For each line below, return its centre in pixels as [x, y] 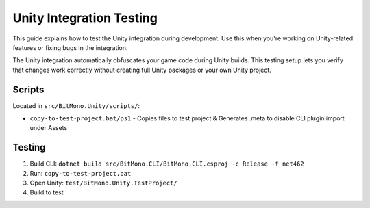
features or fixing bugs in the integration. [70, 47]
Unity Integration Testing [85, 18]
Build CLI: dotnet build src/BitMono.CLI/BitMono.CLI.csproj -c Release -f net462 [167, 164]
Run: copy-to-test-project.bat [81, 173]
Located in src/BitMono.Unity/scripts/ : [76, 105]
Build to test [47, 192]
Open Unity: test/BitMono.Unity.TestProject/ [103, 183]
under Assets [49, 128]
